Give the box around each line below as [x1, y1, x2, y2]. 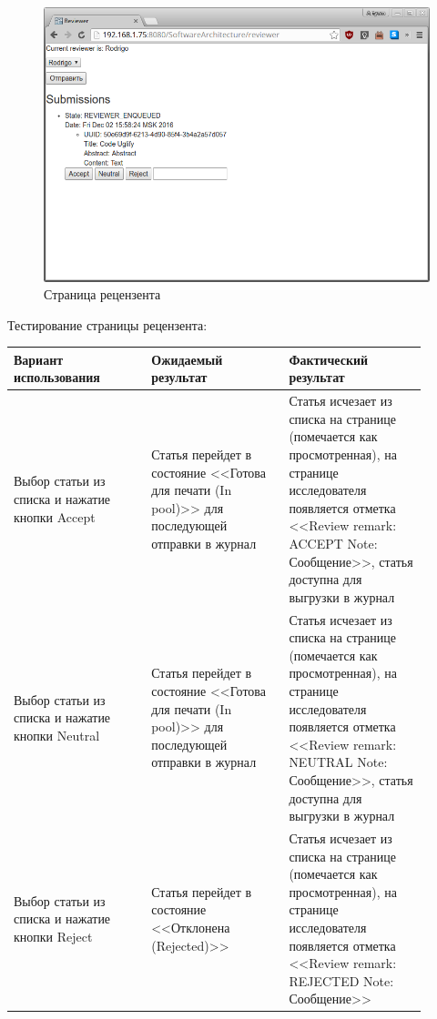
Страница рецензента [44, 285, 161, 304]
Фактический [289, 349, 369, 368]
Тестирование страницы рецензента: [7, 315, 208, 334]
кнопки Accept [14, 507, 96, 526]
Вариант [14, 349, 64, 368]
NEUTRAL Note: [289, 752, 388, 772]
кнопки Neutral [14, 725, 100, 744]
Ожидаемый [151, 349, 223, 368]
